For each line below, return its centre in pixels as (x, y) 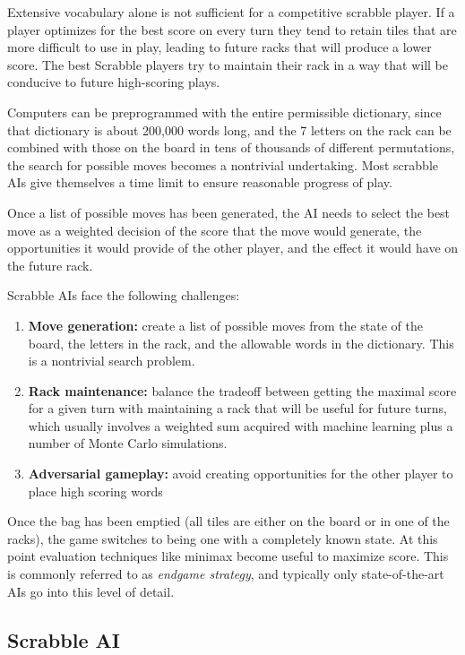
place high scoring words (95, 491)
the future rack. (50, 265)
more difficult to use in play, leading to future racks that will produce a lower (220, 47)
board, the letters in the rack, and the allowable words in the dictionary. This (241, 343)
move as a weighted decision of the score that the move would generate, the (215, 230)
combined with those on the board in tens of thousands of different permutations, (231, 147)
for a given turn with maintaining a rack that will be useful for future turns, (237, 408)
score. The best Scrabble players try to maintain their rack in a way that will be (228, 64)
